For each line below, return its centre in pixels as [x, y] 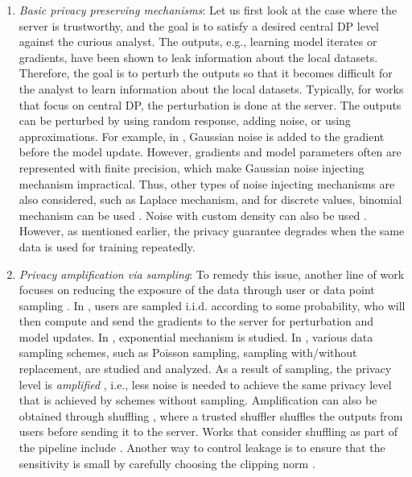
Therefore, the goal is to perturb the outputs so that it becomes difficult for [206, 73]
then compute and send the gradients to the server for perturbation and [196, 321]
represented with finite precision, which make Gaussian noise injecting [192, 167]
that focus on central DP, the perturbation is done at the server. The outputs [210, 104]
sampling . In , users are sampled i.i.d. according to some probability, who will [212, 305]
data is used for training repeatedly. [107, 246]
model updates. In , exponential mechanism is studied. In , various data [196, 336]
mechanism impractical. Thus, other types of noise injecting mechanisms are [207, 183]
